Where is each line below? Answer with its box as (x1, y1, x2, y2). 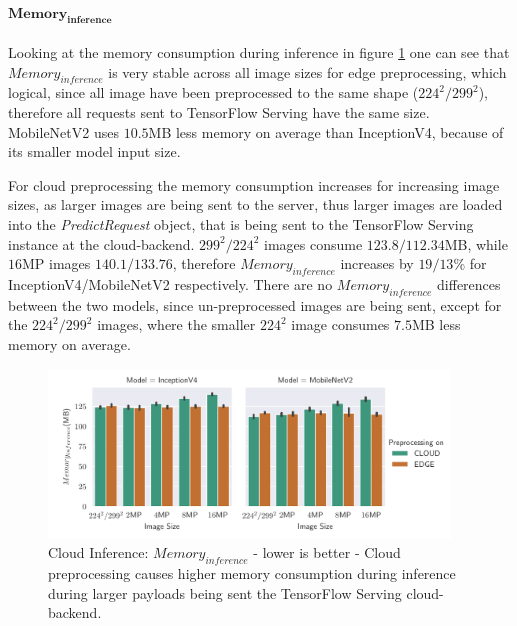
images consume (264, 233, 363, 254)
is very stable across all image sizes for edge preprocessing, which (108, 61, 507, 82)
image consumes (291, 314, 390, 335)
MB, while (444, 233, 508, 254)
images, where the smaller (97, 314, 256, 335)
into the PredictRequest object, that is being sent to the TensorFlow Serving (8, 213, 474, 234)
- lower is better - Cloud (253, 542, 401, 563)
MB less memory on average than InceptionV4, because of (148, 121, 504, 142)
